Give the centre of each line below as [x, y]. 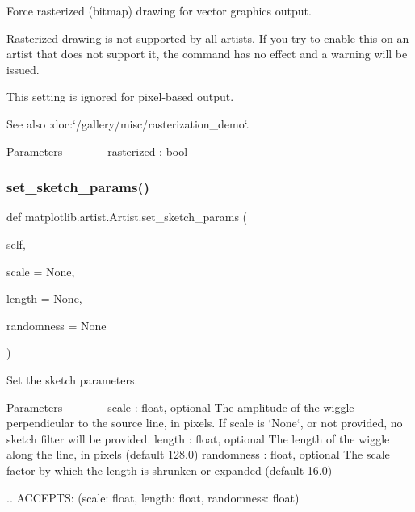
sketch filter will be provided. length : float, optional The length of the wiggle [198, 438]
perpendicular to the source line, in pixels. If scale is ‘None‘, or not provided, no [205, 423]
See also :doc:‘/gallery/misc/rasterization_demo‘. [128, 123]
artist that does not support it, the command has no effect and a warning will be [207, 54]
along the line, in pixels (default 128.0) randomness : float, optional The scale [198, 454]
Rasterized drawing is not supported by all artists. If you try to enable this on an [208, 38]
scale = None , [41, 271]
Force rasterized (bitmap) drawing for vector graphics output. [159, 10]
